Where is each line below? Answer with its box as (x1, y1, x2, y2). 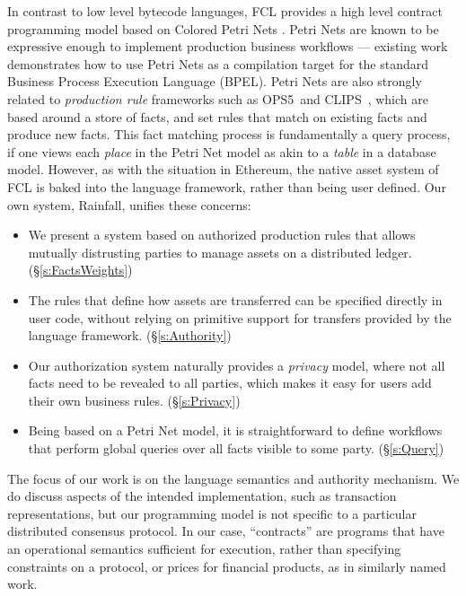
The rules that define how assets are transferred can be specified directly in (28, 290, 443, 309)
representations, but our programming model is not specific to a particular (7, 504, 417, 522)
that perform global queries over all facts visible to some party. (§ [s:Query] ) (28, 439, 444, 458)
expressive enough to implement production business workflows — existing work (7, 37, 448, 56)
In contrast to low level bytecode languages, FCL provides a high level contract (7, 2, 443, 20)
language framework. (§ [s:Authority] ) (28, 326, 232, 345)
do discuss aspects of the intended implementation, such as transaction (7, 486, 397, 505)
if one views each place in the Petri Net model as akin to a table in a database (7, 142, 436, 161)
